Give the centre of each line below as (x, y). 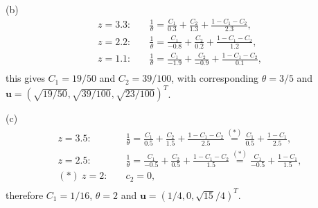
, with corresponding (215, 78)
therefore (25, 194)
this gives (25, 78)
